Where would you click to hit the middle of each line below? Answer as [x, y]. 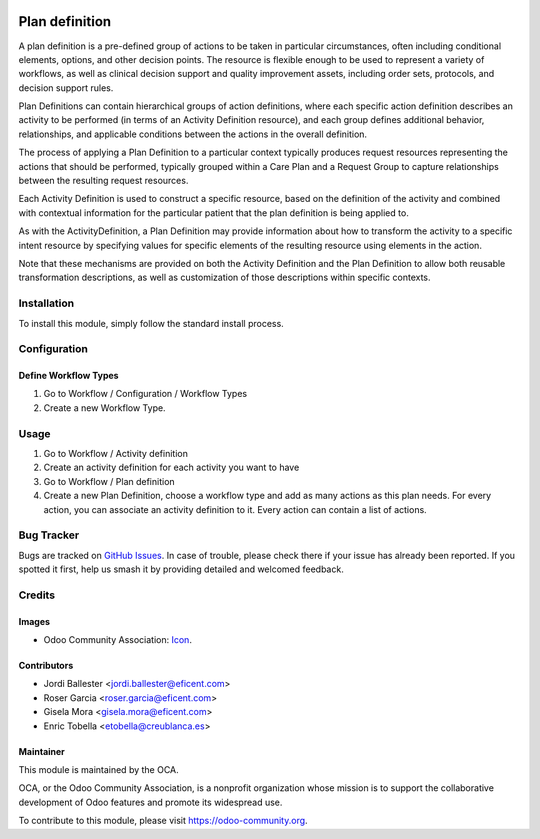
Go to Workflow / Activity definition [116, 453]
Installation [46, 303]
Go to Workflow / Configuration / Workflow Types [145, 394]
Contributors [46, 666]
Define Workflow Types [68, 376]
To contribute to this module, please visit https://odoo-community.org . [163, 821]
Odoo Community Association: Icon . [117, 640]
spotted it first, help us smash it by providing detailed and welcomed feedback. [181, 569]
